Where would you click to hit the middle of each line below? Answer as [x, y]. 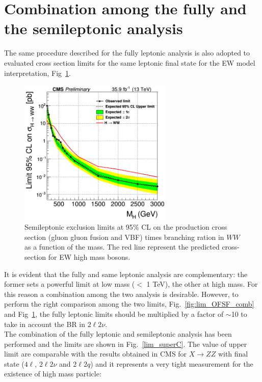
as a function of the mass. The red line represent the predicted [122, 247]
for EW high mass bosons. [89, 256]
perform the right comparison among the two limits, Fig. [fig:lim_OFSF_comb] [129, 304]
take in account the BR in [45, 324]
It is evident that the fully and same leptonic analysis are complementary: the [126, 274]
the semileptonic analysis [94, 28]
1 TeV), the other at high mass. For [202, 284]
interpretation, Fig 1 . [37, 73]
